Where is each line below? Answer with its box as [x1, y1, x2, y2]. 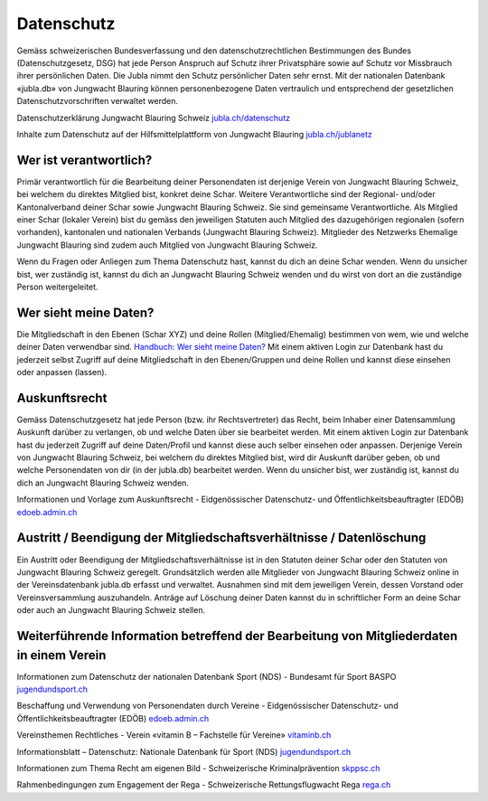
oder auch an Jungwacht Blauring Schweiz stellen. [16, 605, 206, 616]
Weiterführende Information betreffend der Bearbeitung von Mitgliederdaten [16, 628, 458, 644]
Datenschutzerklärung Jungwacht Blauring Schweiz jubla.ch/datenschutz [16, 112, 291, 123]
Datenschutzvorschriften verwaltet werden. [16, 96, 178, 107]
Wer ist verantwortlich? [16, 152, 153, 167]
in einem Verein [16, 647, 107, 663]
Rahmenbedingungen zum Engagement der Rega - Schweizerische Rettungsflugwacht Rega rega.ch [16, 779, 391, 790]
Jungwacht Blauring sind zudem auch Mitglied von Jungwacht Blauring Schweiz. [16, 240, 318, 250]
